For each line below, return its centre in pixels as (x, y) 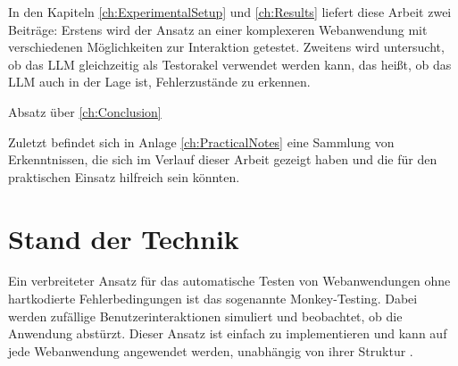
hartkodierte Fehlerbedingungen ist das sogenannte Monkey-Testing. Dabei (213, 299)
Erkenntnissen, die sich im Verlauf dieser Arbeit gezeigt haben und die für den (223, 159)
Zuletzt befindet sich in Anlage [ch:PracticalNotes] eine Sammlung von (201, 141)
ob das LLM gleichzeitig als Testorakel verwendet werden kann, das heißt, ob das (230, 64)
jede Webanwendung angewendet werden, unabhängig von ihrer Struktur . (211, 350)
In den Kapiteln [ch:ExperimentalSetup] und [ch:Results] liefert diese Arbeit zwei (230, 12)
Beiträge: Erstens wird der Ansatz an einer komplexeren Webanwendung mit (218, 29)
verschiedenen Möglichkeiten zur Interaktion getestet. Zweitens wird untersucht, (226, 47)
